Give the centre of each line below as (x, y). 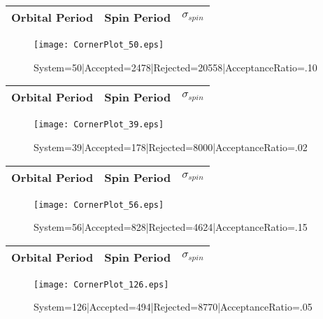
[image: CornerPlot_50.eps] (99, 45)
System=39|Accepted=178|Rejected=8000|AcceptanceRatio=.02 (171, 147)
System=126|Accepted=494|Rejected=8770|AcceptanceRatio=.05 (173, 307)
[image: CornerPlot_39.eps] (99, 125)
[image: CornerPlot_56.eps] (99, 205)
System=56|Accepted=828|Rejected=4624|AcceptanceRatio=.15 (171, 227)
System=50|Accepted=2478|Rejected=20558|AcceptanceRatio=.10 (175, 67)
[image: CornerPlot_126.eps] (101, 284)
